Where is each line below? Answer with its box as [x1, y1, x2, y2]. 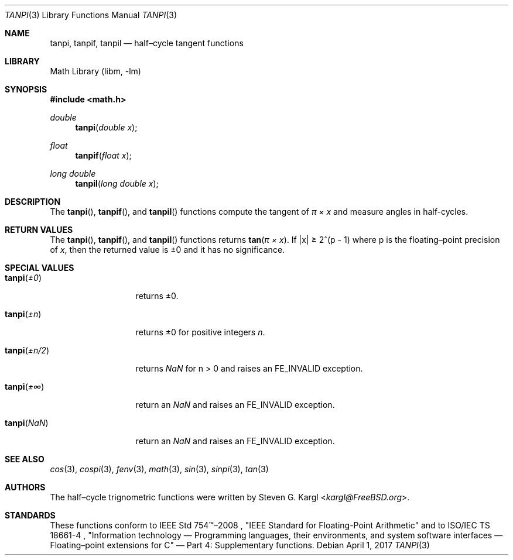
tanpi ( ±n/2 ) [5, 345, 50, 355]
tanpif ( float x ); [75, 150, 132, 160]
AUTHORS [5, 482, 46, 492]
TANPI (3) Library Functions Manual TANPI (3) [5, 10, 177, 20]
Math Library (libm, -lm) [50, 66, 141, 76]
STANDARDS [5, 510, 56, 520]
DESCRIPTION [5, 197, 61, 207]
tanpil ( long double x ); [75, 178, 159, 188]
